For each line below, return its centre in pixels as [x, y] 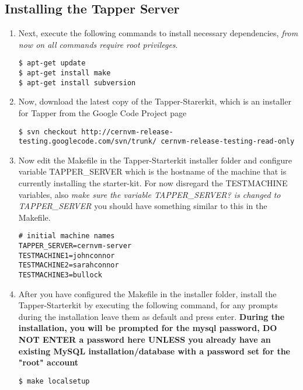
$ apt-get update [52, 63]
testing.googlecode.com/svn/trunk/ [88, 142]
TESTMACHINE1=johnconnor [67, 255]
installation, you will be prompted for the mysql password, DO [148, 328]
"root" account [48, 362]
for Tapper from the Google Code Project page [102, 112]
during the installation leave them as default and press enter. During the [151, 316]
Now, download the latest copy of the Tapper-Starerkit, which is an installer [155, 101]
